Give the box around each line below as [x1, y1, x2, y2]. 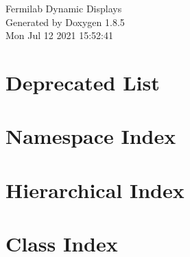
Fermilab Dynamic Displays [5, 1, 122, 15]
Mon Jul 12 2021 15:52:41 [5, 28, 113, 42]
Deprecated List [5, 68, 160, 96]
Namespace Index [5, 122, 176, 150]
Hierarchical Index [5, 175, 185, 204]
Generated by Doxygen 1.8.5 [5, 14, 125, 29]
